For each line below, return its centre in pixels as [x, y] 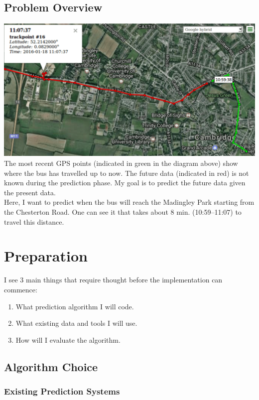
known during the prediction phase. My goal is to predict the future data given [125, 183]
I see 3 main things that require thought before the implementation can [113, 280]
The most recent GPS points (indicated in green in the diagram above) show [121, 163]
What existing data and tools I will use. [76, 323]
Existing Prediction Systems [62, 391]
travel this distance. [34, 221]
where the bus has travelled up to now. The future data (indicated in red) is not [127, 173]
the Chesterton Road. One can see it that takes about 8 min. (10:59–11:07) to [123, 212]
